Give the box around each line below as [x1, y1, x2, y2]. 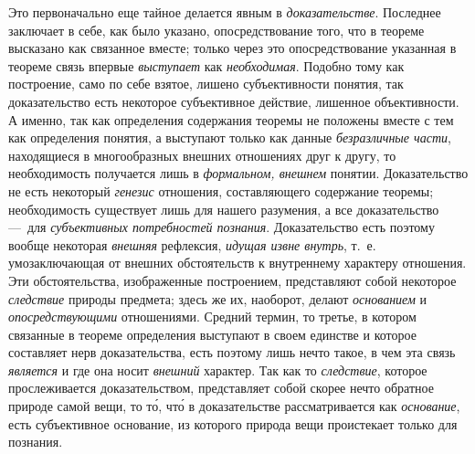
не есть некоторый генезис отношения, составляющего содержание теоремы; [8, 181, 434, 200]
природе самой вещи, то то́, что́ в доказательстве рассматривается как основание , [8, 396, 460, 416]
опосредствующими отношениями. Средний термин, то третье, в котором [8, 307, 417, 326]
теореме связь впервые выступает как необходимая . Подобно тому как [8, 56, 405, 75]
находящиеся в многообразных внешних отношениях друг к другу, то [8, 145, 396, 164]
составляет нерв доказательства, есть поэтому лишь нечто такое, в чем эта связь [8, 343, 456, 362]
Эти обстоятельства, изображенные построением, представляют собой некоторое [8, 270, 457, 290]
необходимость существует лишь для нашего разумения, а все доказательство [8, 199, 439, 218]
